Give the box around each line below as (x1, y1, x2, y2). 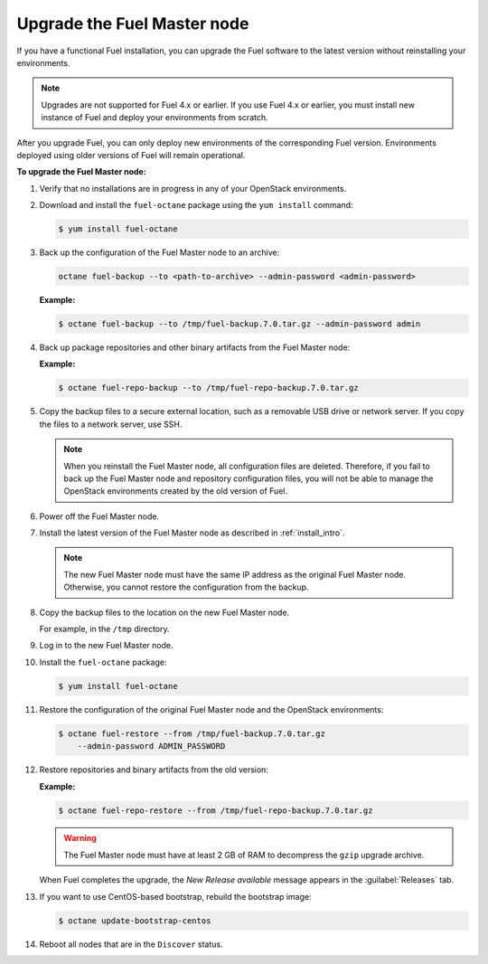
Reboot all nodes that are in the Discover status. (39, 939, 223, 950)
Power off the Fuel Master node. (39, 511, 160, 522)
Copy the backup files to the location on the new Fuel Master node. (39, 607, 290, 618)
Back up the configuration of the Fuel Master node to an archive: (39, 247, 280, 258)
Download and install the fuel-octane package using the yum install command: (39, 200, 353, 211)
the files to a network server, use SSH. (39, 419, 183, 430)
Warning (63, 833, 97, 844)
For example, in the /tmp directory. (39, 624, 171, 635)
